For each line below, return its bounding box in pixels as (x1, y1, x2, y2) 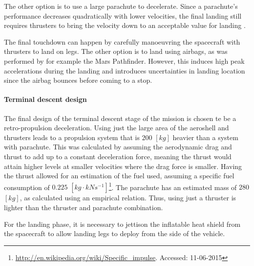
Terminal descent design (4, 94, 87, 104)
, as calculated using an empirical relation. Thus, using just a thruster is (20, 193, 236, 203)
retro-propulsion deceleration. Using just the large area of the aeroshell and (4, 122, 229, 133)
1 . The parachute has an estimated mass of (108, 180, 237, 192)
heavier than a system (172, 132, 238, 142)
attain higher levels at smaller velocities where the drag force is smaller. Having (4, 161, 242, 171)
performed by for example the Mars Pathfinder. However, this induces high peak (4, 55, 245, 66)
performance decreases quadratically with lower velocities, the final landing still (4, 10, 242, 21)
